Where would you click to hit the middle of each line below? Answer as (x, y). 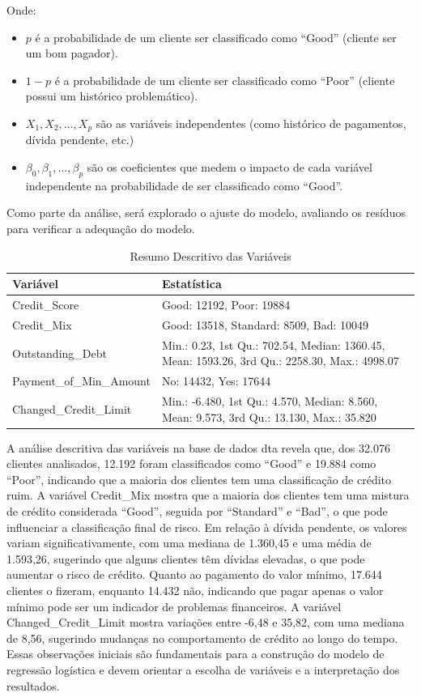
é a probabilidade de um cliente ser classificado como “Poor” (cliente (225, 80)
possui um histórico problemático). (112, 96)
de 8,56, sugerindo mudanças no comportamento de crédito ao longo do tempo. (202, 637)
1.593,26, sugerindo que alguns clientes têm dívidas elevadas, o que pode (186, 558)
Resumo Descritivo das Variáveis (210, 255)
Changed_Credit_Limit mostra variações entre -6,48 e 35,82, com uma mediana (206, 622)
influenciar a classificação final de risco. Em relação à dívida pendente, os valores (207, 527)
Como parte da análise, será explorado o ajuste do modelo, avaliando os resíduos (206, 212)
